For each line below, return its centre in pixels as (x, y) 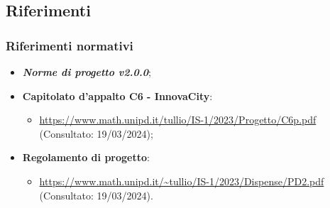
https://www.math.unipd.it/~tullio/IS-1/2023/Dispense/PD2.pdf (182, 181)
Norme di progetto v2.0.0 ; (87, 72)
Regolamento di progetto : (86, 157)
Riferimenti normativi (70, 45)
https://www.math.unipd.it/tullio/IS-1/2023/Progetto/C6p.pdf (178, 120)
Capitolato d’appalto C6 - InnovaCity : (117, 95)
